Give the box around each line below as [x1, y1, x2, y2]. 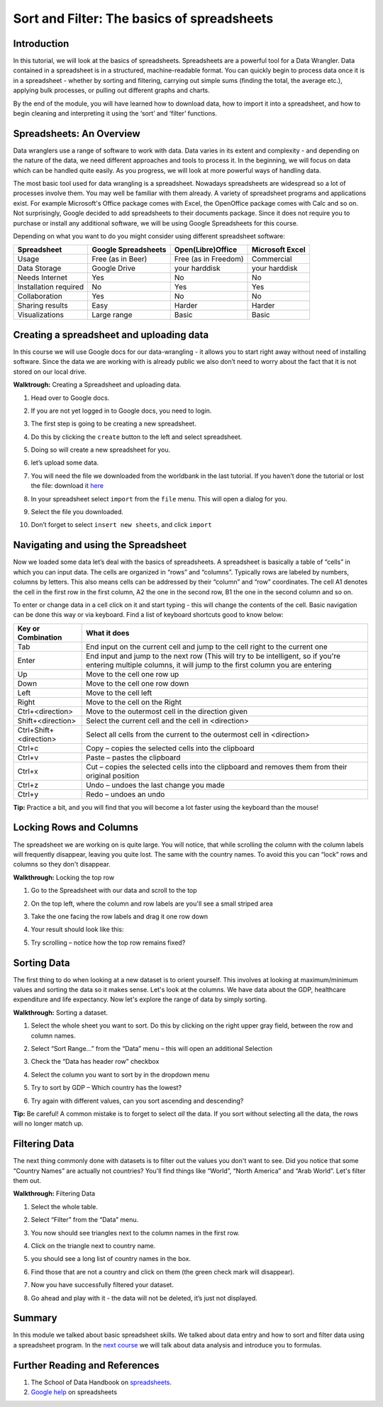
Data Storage [17, 263, 62, 273]
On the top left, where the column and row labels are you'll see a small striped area [30, 899, 273, 908]
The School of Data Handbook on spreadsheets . [30, 1378, 172, 1386]
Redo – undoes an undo [85, 789, 165, 799]
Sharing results [17, 301, 68, 311]
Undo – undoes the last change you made [85, 780, 225, 790]
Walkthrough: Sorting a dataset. [13, 1008, 109, 1017]
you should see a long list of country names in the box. [30, 1255, 191, 1263]
